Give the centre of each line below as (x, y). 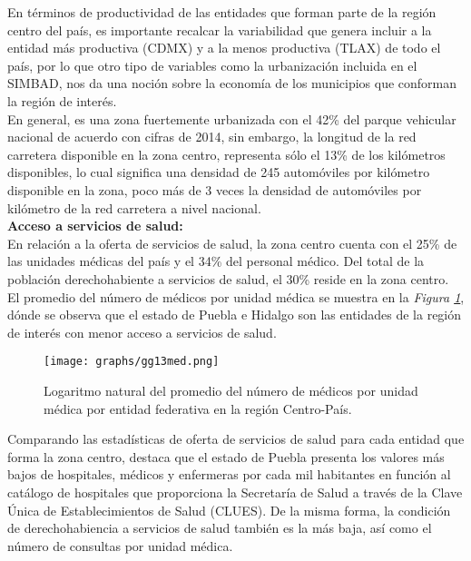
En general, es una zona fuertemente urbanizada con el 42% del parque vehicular (232, 118)
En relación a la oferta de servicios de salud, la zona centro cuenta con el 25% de (232, 243)
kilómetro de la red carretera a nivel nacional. (134, 207)
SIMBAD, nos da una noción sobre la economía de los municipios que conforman (232, 83)
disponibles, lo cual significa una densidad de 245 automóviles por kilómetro (219, 172)
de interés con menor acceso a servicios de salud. (142, 332)
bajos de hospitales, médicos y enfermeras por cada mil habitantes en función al (229, 474)
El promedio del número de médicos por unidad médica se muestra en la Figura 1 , (236, 296)
